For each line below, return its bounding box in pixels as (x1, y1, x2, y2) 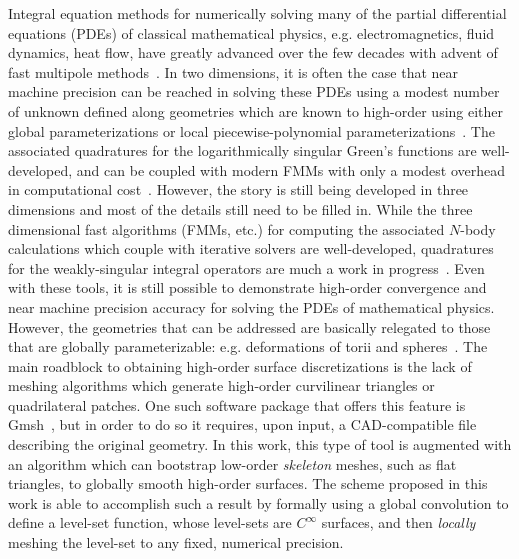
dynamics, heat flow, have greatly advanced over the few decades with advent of (8, 42, 498, 63)
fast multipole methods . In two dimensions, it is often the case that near (8, 61, 459, 82)
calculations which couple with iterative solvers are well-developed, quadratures (8, 238, 494, 259)
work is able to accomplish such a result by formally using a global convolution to (8, 492, 509, 513)
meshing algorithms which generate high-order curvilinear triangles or (8, 375, 435, 396)
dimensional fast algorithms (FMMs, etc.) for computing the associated (8, 218, 445, 239)
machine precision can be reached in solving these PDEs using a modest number (8, 81, 500, 102)
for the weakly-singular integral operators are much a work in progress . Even (8, 257, 485, 278)
